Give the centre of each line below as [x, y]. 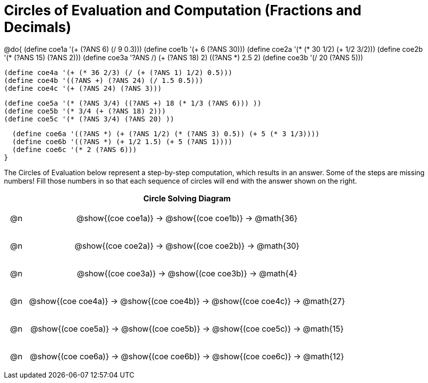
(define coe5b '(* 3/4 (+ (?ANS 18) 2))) [85, 111]
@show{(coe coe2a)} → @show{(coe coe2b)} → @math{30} [187, 246]
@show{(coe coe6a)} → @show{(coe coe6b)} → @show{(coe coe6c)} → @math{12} [187, 356]
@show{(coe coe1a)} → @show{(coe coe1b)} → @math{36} [187, 218]
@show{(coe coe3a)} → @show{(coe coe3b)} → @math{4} [187, 273]
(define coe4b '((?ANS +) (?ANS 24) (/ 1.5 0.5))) [104, 80]
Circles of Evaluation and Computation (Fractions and [183, 10]
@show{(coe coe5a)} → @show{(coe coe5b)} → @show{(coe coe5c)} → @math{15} [187, 328]
